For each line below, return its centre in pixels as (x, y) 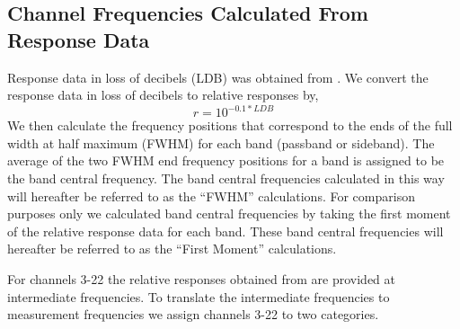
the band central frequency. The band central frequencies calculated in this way (226, 178)
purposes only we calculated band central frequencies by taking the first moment (229, 213)
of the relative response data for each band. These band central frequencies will (226, 231)
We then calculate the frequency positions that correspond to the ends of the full (230, 125)
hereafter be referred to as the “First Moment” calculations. (172, 249)
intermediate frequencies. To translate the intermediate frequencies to (199, 296)
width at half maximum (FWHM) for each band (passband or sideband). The (221, 142)
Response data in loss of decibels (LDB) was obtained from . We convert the (218, 77)
